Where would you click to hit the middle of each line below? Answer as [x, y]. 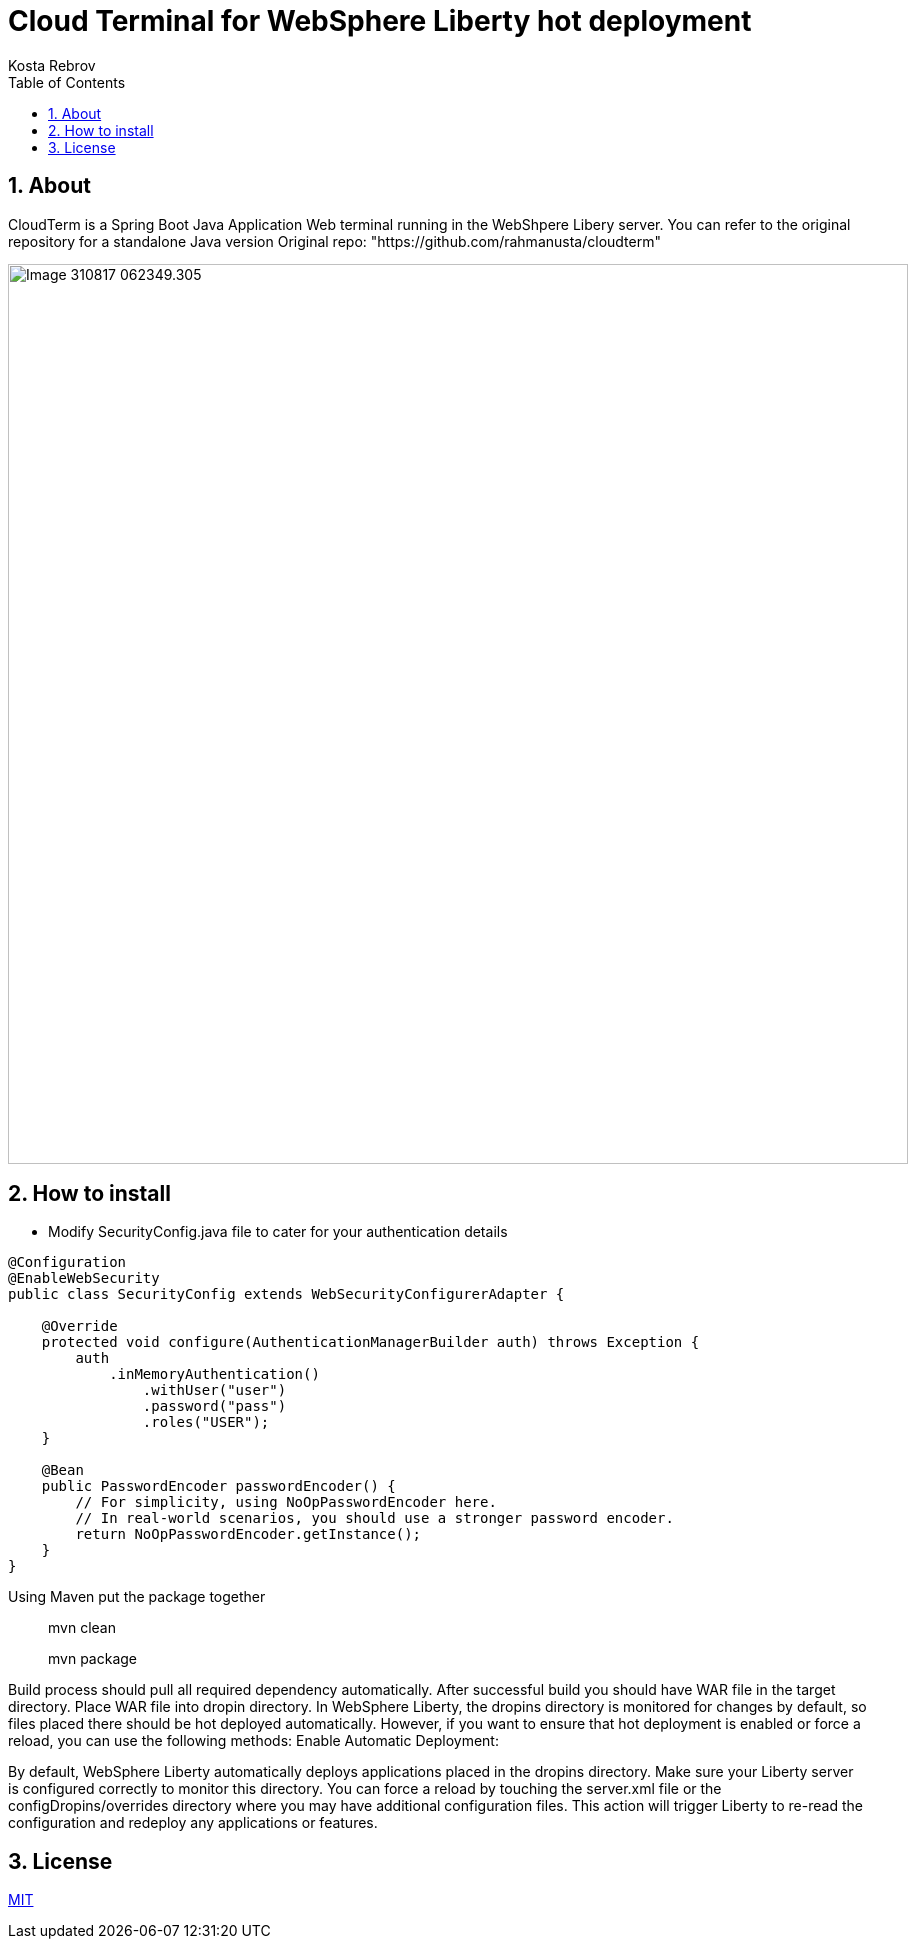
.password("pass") [214, 1406]
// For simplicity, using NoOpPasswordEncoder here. [286, 1502]
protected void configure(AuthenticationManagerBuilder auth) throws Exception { [370, 1342]
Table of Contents [67, 82]
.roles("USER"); [206, 1422]
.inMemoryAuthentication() [214, 1374]
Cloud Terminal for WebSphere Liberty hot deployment [380, 21]
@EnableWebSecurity [84, 1278]
